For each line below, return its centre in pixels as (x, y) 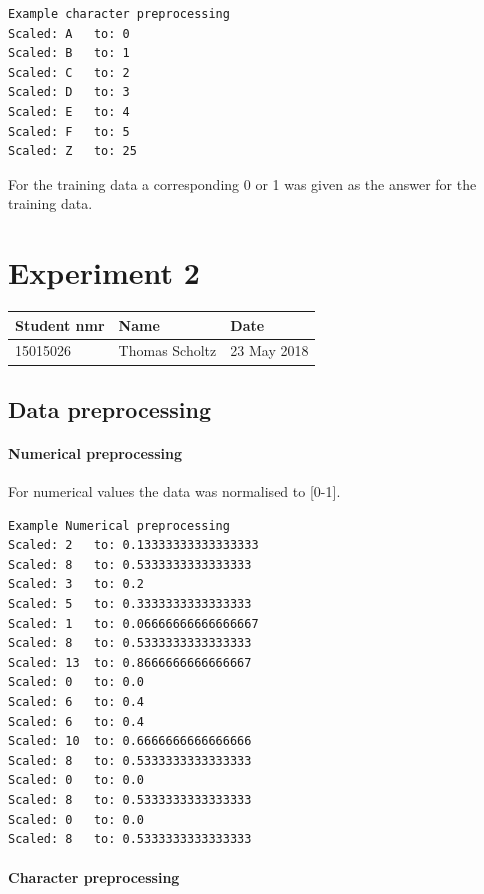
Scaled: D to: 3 (69, 92)
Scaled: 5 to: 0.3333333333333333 (130, 604)
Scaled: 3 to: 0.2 (76, 584)
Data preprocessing (110, 408)
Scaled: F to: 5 (69, 131)
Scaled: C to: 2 (69, 72)
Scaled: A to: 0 (69, 33)
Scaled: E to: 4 (69, 111)
